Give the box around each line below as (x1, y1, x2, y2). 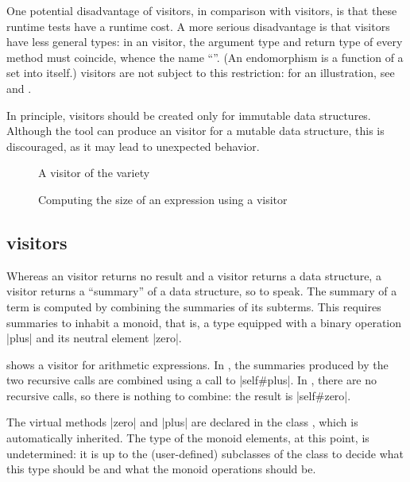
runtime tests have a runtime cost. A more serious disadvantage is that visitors (6, 17, 390, 34)
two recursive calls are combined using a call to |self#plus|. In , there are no (6, 372, 377, 388)
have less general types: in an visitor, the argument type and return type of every (6, 33, 403, 50)
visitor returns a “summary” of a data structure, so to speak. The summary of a (6, 283, 397, 299)
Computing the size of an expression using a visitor (38, 191, 288, 207)
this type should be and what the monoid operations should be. (6, 461, 316, 477)
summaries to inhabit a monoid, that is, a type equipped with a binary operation (6, 314, 402, 330)
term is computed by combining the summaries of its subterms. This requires (6, 298, 381, 314)
